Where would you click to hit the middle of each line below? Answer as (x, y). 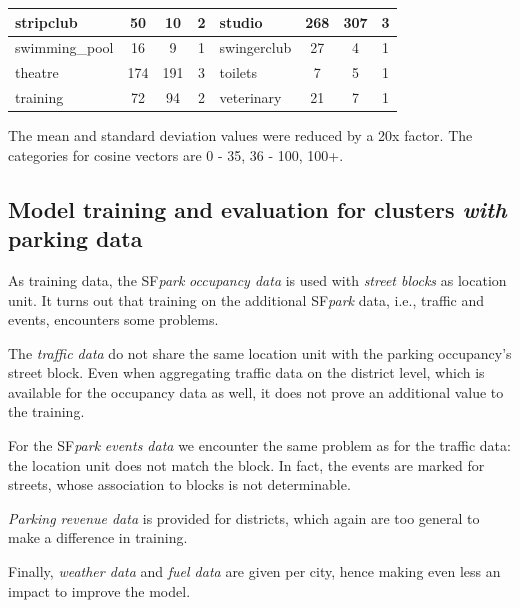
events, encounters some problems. (113, 319)
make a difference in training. (98, 537)
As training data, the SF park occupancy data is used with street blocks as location (257, 279)
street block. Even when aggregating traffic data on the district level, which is (246, 372)
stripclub (46, 21)
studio (241, 21)
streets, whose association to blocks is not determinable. (179, 484)
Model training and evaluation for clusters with (257, 208)
